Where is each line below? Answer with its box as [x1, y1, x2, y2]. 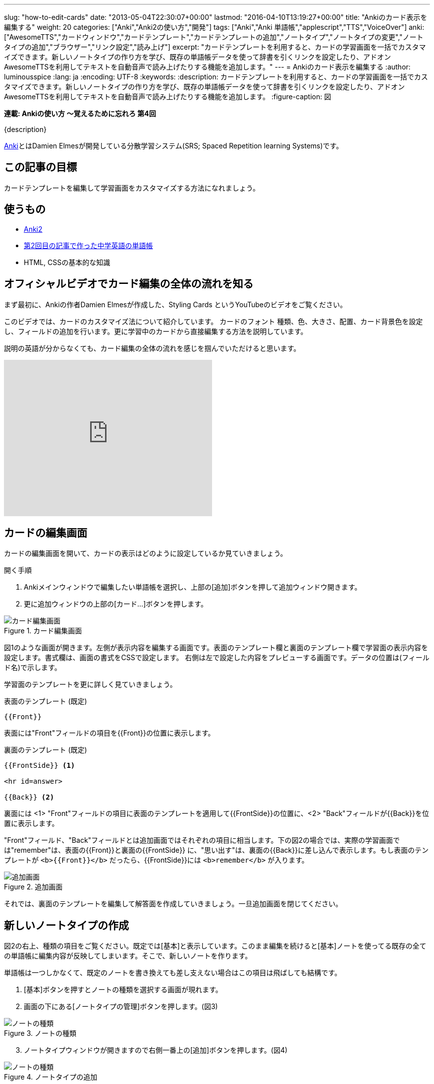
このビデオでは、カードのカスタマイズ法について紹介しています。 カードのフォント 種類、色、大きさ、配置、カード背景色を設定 [4, 317, 423, 326]
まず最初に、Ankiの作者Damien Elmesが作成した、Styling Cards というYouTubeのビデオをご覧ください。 [4, 300, 347, 309]
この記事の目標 [4, 161, 77, 174]
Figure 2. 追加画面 [4, 882, 63, 891]
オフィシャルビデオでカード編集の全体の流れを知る [4, 277, 254, 290]
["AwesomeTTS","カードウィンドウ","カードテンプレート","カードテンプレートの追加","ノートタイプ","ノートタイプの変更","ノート [4, 33, 424, 41]
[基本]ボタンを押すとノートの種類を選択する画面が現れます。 [24, 985, 222, 994]
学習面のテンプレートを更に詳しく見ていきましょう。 [4, 680, 177, 689]
